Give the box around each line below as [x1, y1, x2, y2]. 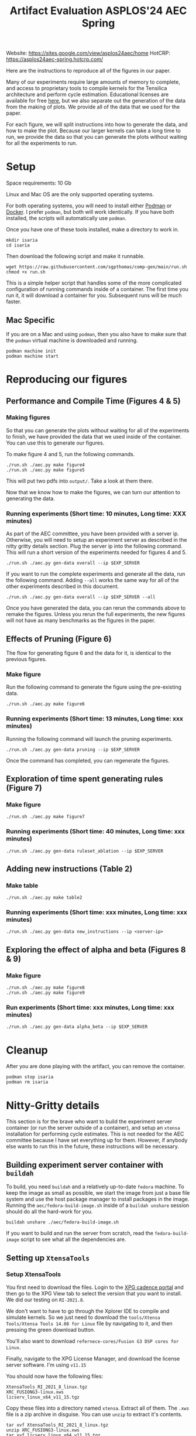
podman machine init [6, 348, 57, 354]
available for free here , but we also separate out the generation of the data [6, 97, 186, 104]
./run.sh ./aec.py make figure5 [6, 467, 85, 473]
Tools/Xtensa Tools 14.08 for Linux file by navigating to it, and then [6, 1319, 173, 1327]
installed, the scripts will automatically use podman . [6, 215, 127, 222]
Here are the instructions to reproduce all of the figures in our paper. [6, 67, 171, 74]
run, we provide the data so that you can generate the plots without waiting [6, 134, 187, 141]
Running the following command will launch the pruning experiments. [6, 735, 173, 742]
